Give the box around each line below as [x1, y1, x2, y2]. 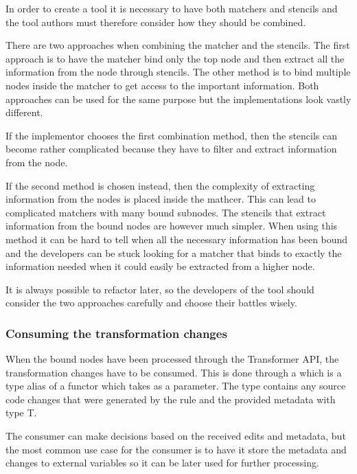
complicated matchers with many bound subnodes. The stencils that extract [5, 205, 326, 219]
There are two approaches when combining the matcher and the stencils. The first [5, 38, 350, 52]
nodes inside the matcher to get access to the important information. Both [5, 78, 319, 92]
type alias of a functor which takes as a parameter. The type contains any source [5, 379, 346, 393]
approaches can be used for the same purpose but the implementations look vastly [5, 91, 352, 106]
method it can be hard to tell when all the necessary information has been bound [5, 232, 348, 246]
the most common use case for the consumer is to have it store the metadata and [5, 442, 347, 456]
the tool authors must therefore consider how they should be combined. [5, 14, 306, 29]
